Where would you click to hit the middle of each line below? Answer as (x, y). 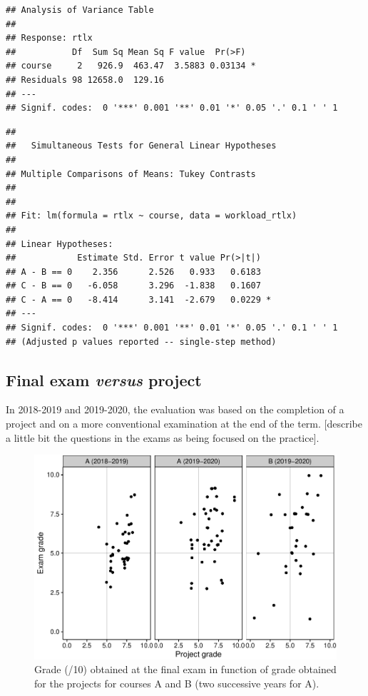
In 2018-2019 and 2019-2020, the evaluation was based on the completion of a (175, 409)
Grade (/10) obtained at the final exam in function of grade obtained (185, 669)
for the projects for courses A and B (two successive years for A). (177, 684)
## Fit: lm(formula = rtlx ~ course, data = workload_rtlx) (152, 216)
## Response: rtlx (49, 38)
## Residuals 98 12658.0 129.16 (85, 80)
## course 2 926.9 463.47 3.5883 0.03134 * (131, 66)
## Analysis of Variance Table (80, 10)
